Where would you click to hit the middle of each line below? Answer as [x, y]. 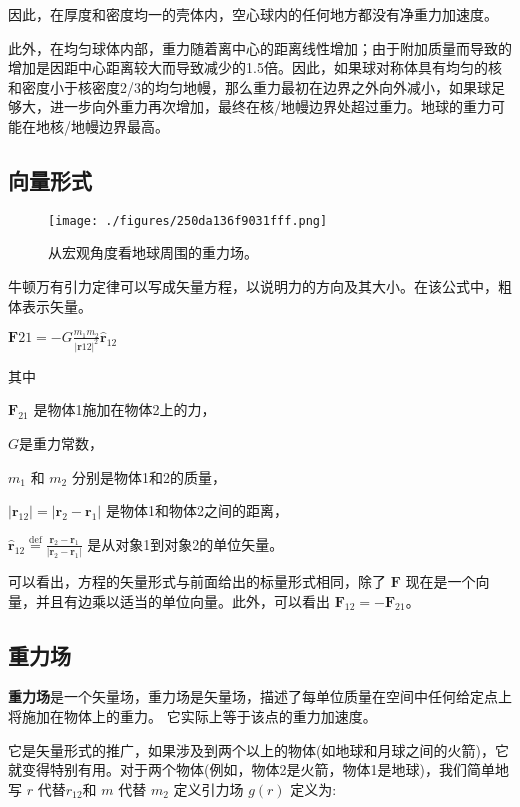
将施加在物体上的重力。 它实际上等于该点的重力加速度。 [192, 716]
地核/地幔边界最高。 [102, 125]
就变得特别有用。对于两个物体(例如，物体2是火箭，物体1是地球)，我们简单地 [258, 769]
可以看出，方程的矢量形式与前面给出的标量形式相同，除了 [197, 581]
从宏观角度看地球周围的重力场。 [153, 252]
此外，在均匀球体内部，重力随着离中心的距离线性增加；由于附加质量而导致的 [260, 47]
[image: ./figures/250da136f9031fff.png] [188, 220]
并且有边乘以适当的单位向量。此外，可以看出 [182, 600]
